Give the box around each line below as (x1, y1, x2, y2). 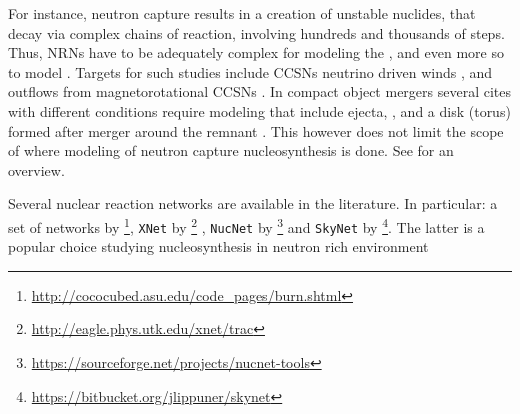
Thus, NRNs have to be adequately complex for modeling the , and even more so (8, 42, 504, 63)
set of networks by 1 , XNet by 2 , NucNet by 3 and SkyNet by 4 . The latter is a (8, 213, 485, 237)
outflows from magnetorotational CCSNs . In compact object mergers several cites (8, 81, 512, 102)
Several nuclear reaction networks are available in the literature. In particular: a (8, 193, 498, 214)
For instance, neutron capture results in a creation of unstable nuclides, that (8, 3, 476, 23)
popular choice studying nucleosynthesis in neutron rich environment (8, 236, 429, 257)
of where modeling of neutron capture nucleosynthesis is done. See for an (8, 140, 454, 161)
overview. (8, 159, 65, 180)
